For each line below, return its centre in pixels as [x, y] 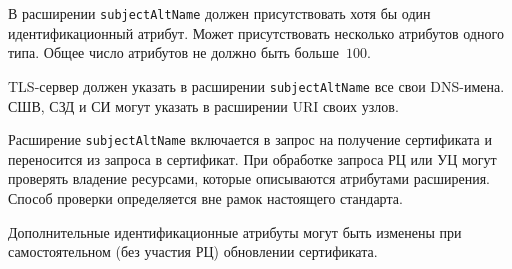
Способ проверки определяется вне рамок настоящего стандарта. [205, 197]
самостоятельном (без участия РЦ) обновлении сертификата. [193, 251]
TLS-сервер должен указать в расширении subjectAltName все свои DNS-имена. [256, 85]
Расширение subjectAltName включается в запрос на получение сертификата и [250, 139]
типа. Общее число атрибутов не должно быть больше [173, 52]
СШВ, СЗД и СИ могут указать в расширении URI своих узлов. [203, 105]
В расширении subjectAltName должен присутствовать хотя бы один [219, 13]
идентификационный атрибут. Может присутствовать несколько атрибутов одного [256, 32]
